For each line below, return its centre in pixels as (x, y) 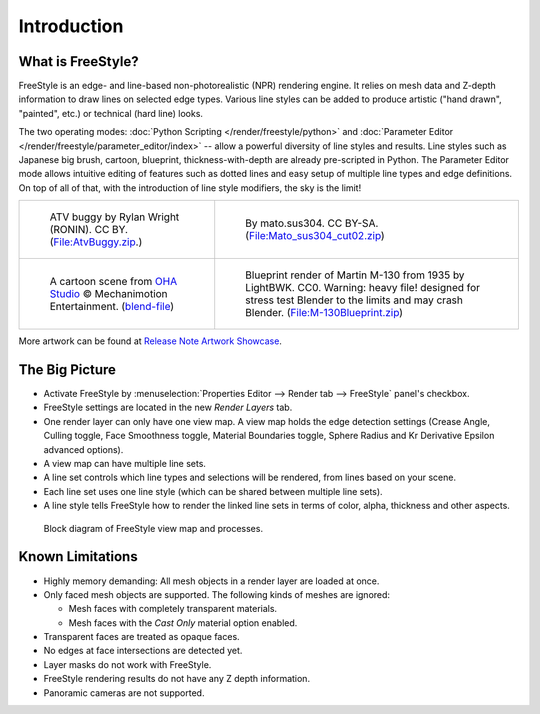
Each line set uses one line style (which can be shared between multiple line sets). (213, 491)
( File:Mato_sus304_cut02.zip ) (315, 236)
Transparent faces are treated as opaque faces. (141, 637)
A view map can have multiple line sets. (125, 464)
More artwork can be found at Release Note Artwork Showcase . (150, 341)
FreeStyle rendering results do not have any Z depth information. (176, 679)
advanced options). (83, 449)
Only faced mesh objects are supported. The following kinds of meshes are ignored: (216, 594)
